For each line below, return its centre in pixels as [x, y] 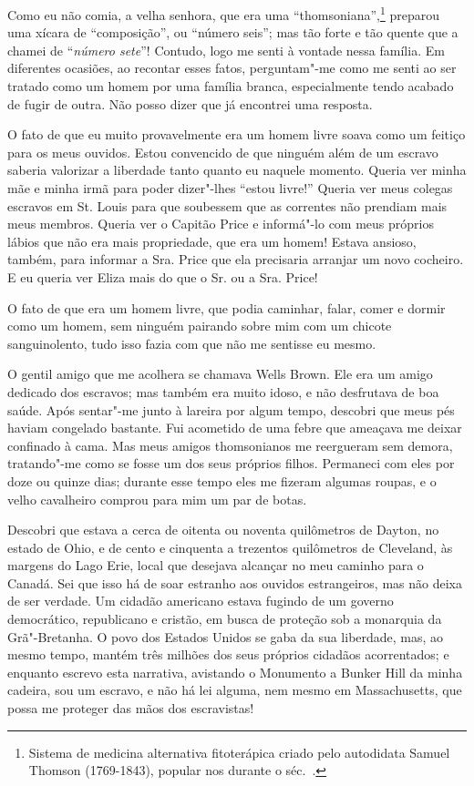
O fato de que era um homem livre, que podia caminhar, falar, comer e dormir [227, 307]
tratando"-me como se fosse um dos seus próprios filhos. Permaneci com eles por [231, 463]
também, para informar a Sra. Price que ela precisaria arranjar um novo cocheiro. [236, 259]
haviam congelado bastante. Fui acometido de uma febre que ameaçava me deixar [235, 428]
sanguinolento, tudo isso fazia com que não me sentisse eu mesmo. [192, 343]
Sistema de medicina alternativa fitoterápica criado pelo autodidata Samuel [239, 752]
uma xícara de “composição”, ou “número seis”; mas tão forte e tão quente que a [233, 32]
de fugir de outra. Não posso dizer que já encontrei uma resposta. [190, 103]
